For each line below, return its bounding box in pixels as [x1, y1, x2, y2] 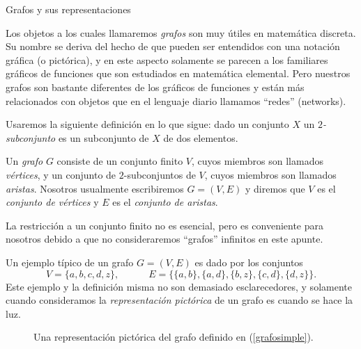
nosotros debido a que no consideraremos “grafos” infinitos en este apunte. [6, 232, 323, 246]
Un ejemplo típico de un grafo [6, 254, 134, 269]
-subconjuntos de [123, 167, 196, 181]
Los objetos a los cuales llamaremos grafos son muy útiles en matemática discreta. [6, 25, 356, 40]
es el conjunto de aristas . [112, 195, 218, 209]
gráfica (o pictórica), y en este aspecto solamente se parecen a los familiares [6, 52, 328, 67]
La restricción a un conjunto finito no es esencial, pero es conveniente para [6, 218, 324, 232]
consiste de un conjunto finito [56, 154, 183, 168]
